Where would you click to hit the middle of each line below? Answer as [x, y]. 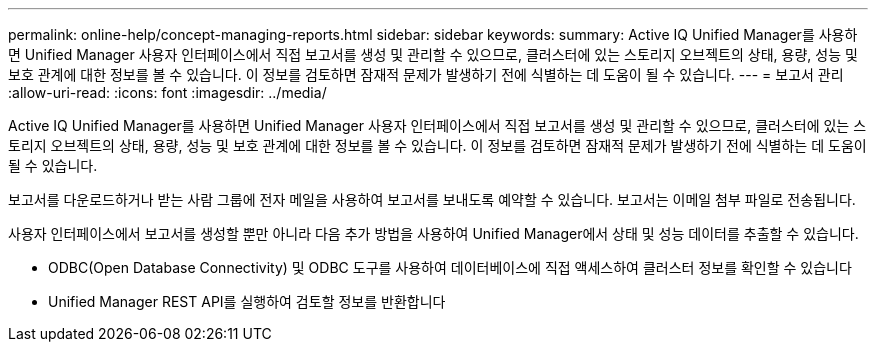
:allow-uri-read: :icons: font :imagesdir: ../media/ [167, 92]
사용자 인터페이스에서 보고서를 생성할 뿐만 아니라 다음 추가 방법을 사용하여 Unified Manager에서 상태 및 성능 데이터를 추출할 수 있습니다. [433, 233]
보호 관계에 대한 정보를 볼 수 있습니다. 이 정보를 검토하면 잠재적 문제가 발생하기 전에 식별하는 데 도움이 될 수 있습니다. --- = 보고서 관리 [426, 74]
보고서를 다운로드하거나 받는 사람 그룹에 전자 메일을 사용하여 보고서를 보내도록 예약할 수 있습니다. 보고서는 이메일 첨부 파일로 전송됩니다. [432, 199]
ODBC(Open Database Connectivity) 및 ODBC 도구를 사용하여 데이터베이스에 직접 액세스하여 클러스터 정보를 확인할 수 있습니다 [450, 267]
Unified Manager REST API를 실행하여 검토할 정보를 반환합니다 [247, 301]
